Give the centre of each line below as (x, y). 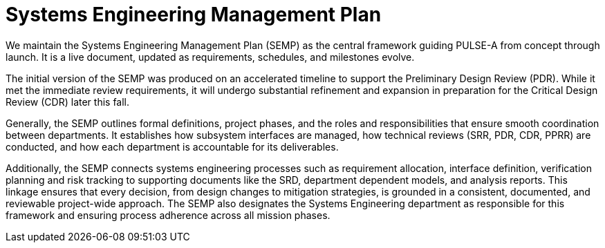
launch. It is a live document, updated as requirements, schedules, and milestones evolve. (210, 57)
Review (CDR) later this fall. (68, 102)
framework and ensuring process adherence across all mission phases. (168, 215)
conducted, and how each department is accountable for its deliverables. (172, 146)
